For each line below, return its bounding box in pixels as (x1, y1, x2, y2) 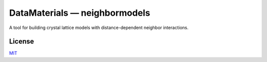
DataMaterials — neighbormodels (9, 7, 150, 18)
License (9, 37, 34, 46)
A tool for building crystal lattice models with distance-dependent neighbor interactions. (9, 25, 189, 31)
